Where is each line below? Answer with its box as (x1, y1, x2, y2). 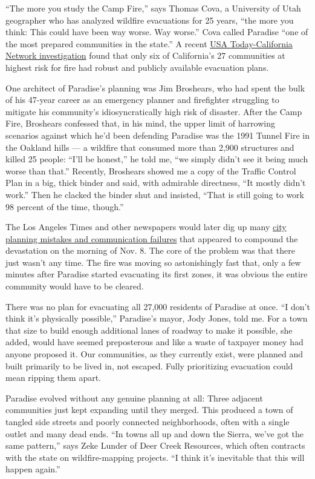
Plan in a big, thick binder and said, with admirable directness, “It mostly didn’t (5, 176, 306, 189)
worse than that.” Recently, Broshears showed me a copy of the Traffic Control (5, 164, 296, 177)
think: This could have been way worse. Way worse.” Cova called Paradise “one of (5, 25, 308, 38)
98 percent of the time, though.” (5, 200, 124, 213)
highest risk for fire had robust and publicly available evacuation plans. (5, 61, 269, 73)
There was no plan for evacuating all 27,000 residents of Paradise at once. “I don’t (5, 300, 310, 312)
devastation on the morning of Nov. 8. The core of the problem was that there (5, 244, 296, 257)
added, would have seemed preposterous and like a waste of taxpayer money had (5, 335, 304, 348)
